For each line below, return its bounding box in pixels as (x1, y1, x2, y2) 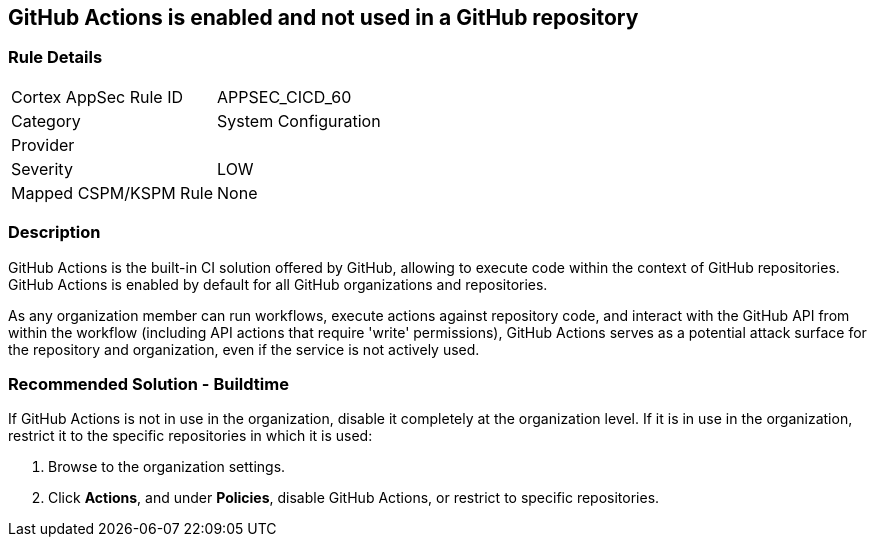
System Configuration (217, 110, 381, 131)
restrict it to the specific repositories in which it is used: (8, 427, 373, 445)
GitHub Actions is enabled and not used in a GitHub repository (8, 5, 639, 30)
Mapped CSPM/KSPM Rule (11, 182, 214, 203)
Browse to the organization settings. (48, 458, 286, 476)
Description (8, 222, 101, 243)
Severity (11, 158, 73, 179)
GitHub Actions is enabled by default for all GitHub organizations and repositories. (8, 275, 548, 293)
